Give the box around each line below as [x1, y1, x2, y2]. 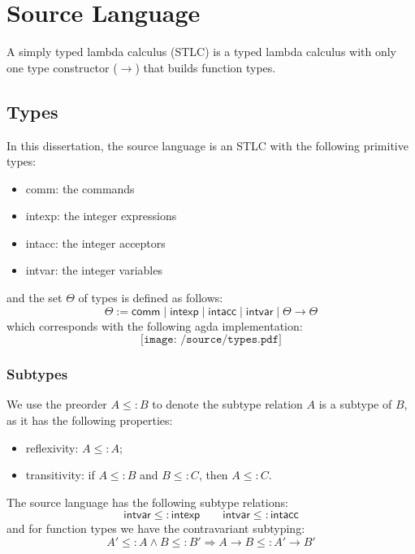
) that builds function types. [135, 58, 276, 76]
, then [198, 466, 228, 483]
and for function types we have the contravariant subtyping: [6, 520, 305, 537]
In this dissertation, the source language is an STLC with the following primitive [6, 136, 409, 154]
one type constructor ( [6, 58, 118, 76]
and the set [6, 289, 63, 306]
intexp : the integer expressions [25, 207, 177, 224]
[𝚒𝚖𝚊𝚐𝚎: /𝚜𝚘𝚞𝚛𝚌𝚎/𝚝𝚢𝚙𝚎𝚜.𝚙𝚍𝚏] [140, 334, 282, 346]
